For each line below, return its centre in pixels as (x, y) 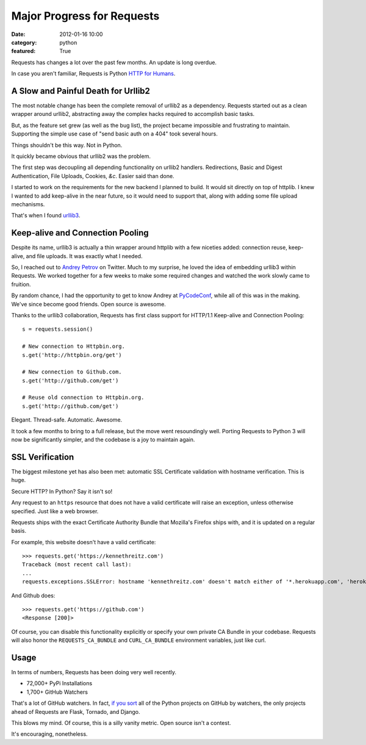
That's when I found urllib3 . (46, 215)
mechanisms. (28, 204)
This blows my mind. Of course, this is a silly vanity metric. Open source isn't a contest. (121, 723)
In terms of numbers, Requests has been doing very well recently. (94, 672)
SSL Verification (43, 457)
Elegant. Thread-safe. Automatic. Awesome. (67, 420)
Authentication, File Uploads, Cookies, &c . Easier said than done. (93, 176)
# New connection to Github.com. (72, 372)
